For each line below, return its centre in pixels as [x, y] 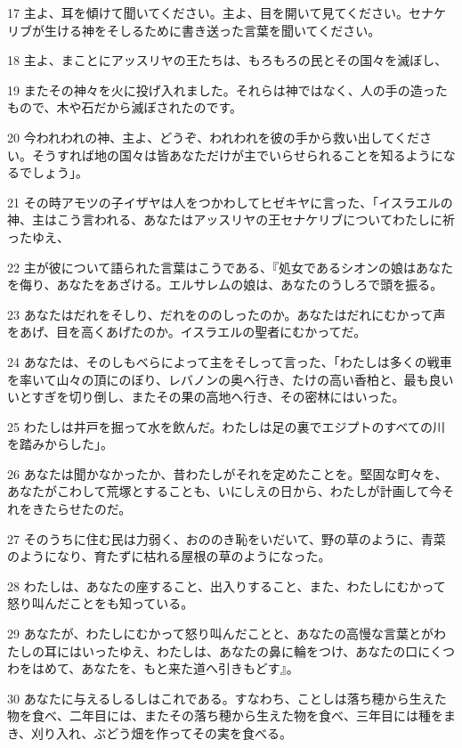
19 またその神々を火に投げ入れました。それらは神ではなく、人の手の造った [227, 89]
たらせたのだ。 [88, 509]
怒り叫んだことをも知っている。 [101, 603]
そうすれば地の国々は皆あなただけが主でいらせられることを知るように [237, 154]
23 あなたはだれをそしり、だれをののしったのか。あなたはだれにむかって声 [227, 314]
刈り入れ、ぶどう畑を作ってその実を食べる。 [162, 733]
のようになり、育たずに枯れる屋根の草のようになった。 [169, 556]
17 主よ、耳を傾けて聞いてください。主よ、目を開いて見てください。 [208, 12]
